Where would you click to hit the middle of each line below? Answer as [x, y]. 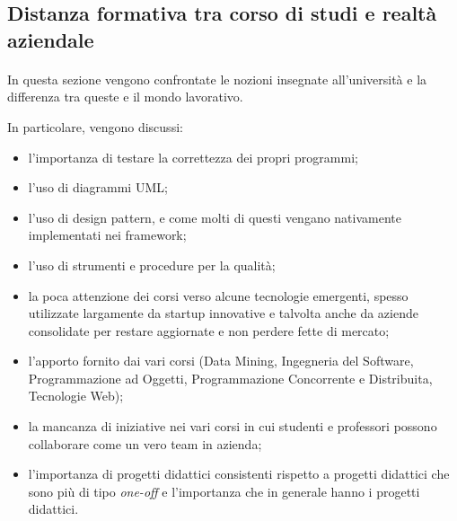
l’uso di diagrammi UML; [98, 187]
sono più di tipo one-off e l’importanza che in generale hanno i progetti [224, 491]
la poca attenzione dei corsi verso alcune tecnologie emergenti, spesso [218, 295]
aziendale [51, 39]
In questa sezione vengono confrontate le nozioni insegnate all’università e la [217, 79]
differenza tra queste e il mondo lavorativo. [125, 97]
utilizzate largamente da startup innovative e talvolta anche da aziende [223, 313]
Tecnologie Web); [76, 396]
